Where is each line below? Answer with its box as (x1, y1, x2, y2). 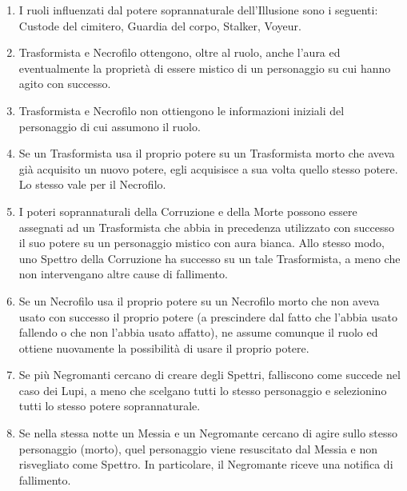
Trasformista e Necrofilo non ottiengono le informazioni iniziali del (18, 102, 345, 118)
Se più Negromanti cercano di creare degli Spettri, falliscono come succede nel (18, 366, 401, 383)
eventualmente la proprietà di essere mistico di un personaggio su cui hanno (18, 59, 391, 76)
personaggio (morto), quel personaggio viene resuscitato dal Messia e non (18, 440, 378, 457)
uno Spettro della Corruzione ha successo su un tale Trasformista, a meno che (18, 249, 401, 266)
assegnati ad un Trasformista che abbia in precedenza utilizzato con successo (18, 218, 395, 235)
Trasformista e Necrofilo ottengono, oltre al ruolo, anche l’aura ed (18, 44, 341, 61)
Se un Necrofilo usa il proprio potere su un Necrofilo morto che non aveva (18, 292, 380, 309)
